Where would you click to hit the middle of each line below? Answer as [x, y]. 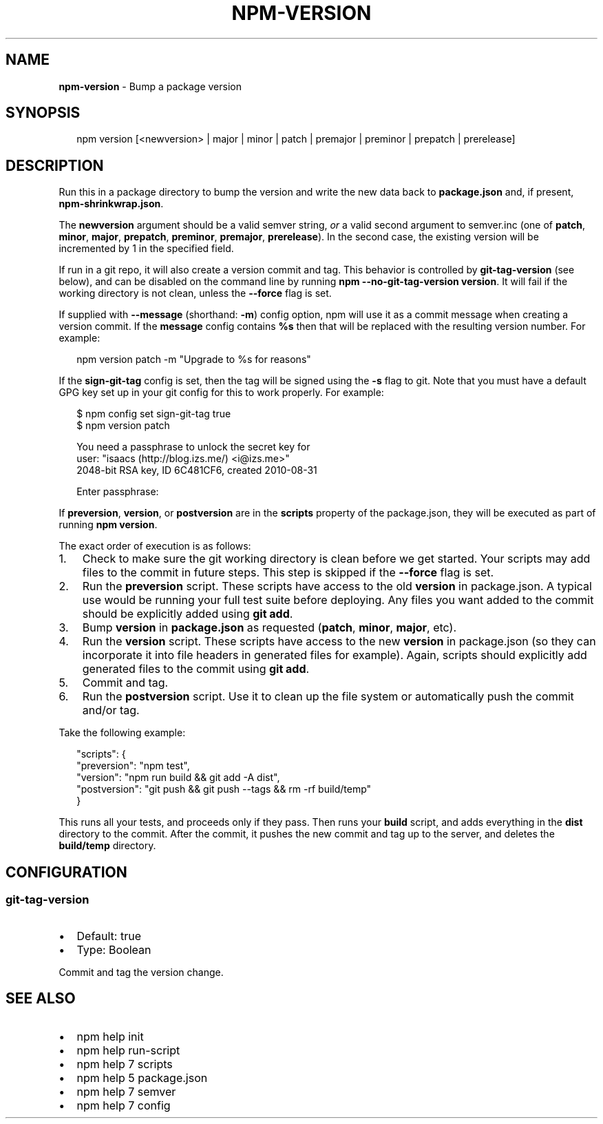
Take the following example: [122, 733]
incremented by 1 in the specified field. [146, 249]
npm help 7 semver [126, 1092]
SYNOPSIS [43, 113]
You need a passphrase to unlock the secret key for [193, 447]
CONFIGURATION [66, 872]
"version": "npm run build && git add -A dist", [178, 778]
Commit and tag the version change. [141, 972]
